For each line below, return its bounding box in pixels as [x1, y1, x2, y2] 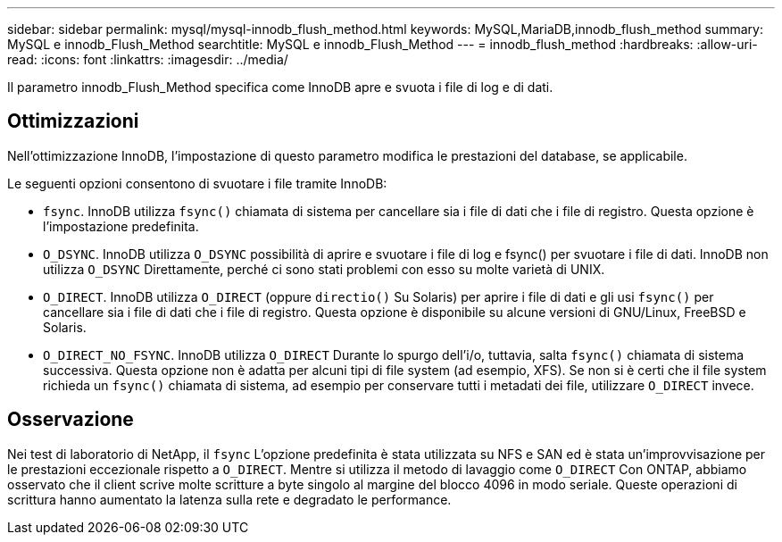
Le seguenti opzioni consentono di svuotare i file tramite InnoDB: [7, 175, 387, 191]
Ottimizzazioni [7, 110, 139, 133]
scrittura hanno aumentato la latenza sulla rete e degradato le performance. [7, 491, 452, 507]
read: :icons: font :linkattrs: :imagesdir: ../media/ [7, 52, 288, 67]
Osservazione [7, 408, 134, 431]
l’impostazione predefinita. [43, 218, 199, 234]
